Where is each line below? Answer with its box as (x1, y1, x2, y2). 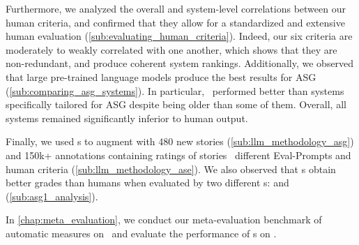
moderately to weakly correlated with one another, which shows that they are (6, 42, 337, 57)
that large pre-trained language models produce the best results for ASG (6, 69, 316, 84)
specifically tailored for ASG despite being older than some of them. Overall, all (6, 97, 346, 112)
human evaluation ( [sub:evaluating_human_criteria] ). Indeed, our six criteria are (6, 29, 353, 43)
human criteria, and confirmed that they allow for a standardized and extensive (6, 15, 345, 29)
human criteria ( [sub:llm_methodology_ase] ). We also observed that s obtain (6, 161, 336, 176)
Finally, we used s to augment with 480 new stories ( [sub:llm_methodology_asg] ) (6, 134, 354, 149)
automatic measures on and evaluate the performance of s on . (6, 225, 277, 240)
